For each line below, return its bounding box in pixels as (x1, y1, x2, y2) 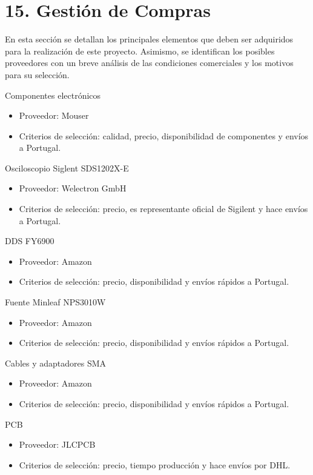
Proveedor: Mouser (19, 109, 89, 122)
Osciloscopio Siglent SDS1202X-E (5, 161, 129, 174)
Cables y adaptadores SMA (5, 356, 107, 369)
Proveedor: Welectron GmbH (19, 182, 127, 194)
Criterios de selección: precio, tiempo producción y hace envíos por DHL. (19, 458, 291, 471)
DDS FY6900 (5, 234, 54, 247)
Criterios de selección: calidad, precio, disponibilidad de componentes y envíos (19, 129, 309, 142)
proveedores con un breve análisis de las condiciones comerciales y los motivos (5, 56, 294, 69)
